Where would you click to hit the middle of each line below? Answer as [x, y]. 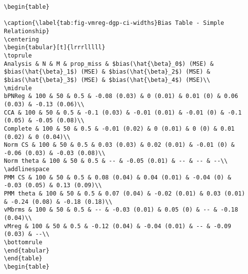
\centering [21, 39]
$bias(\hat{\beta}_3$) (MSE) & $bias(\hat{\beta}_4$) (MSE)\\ [107, 80]
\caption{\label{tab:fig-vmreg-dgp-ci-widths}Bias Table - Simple [114, 23]
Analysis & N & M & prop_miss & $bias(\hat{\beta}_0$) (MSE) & [109, 64]
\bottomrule [23, 243]
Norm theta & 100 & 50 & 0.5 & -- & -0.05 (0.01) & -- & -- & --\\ [116, 161]
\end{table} [23, 259]
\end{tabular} [27, 250]
